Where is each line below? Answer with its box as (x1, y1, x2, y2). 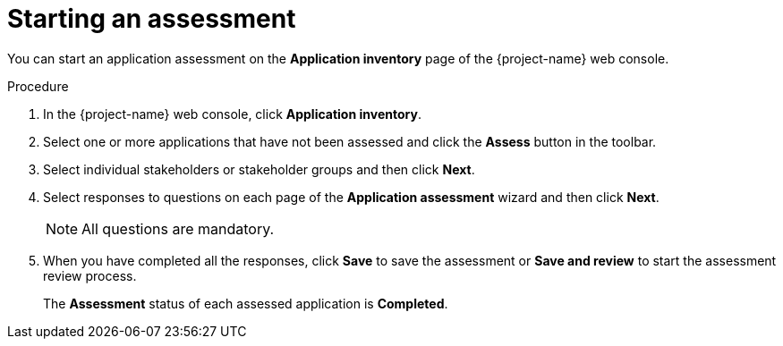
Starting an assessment (7, 4, 296, 34)
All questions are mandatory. (81, 219, 275, 238)
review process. (43, 267, 137, 283)
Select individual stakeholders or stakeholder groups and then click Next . (43, 161, 475, 177)
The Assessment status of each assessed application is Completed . (43, 295, 448, 311)
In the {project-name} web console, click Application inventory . (43, 105, 421, 122)
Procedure (7, 78, 69, 94)
